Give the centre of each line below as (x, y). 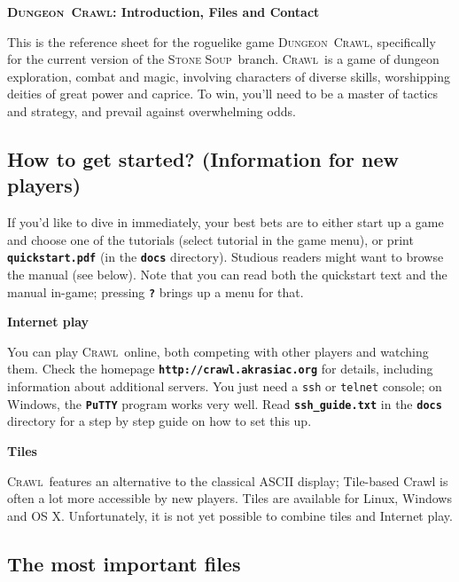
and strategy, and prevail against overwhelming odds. (152, 110)
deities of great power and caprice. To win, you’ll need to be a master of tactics (223, 94)
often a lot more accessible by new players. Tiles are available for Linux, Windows (229, 498)
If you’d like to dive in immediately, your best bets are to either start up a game (226, 222)
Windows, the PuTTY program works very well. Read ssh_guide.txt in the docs (225, 403)
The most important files (124, 563)
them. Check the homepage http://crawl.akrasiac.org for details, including (220, 369)
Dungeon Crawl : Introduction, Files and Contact (163, 12)
